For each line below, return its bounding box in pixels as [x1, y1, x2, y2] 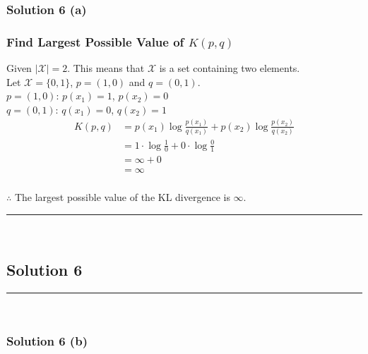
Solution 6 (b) [6, 332, 88, 350]
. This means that [67, 61, 145, 75]
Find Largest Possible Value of [6, 32, 184, 50]
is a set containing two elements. [159, 61, 300, 75]
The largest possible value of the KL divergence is [14, 190, 230, 205]
